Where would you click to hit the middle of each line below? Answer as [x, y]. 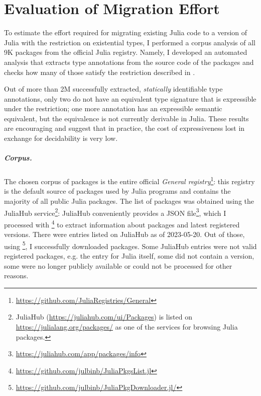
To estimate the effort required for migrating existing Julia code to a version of [126, 32]
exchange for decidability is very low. [61, 138]
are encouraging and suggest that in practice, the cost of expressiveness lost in [124, 128]
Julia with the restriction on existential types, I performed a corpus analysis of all [130, 42]
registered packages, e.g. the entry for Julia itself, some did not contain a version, [129, 256]
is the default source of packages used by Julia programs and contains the [117, 191]
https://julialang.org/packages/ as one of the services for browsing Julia [127, 326]
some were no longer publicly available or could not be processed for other [118, 265]
